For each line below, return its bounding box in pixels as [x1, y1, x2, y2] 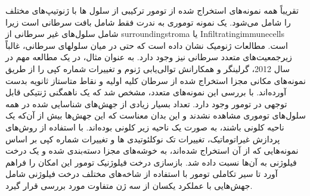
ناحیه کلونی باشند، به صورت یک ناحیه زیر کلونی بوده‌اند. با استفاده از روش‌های [5, 120, 284, 133]
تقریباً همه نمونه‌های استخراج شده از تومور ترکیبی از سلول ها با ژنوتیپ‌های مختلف [5, 4, 299, 16]
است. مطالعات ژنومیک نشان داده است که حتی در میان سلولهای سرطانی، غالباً [5, 39, 288, 51]
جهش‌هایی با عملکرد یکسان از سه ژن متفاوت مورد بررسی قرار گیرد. [5, 179, 253, 191]
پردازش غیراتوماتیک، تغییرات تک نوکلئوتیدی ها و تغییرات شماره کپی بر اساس [5, 132, 280, 145]
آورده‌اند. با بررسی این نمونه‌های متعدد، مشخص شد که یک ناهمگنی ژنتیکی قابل [5, 86, 287, 98]
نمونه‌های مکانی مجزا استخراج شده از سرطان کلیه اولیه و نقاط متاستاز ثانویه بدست [5, 74, 306, 86]
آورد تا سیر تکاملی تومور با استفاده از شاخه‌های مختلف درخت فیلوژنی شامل [5, 167, 278, 180]
